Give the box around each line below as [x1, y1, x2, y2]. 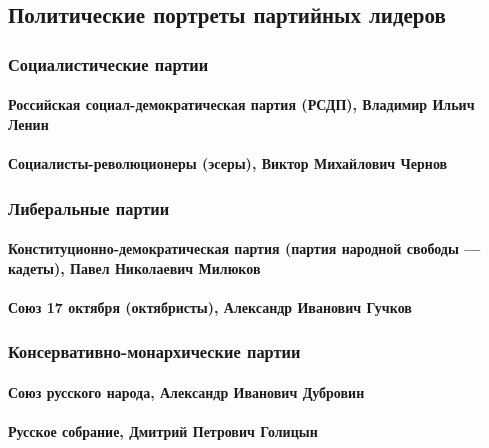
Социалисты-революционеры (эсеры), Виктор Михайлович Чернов [8, 153, 448, 173]
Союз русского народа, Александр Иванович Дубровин [8, 381, 365, 402]
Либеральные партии [8, 195, 170, 220]
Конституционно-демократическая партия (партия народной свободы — [8, 238, 481, 259]
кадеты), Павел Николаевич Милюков [8, 257, 261, 278]
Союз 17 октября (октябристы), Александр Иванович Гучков [8, 296, 412, 317]
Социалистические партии [8, 51, 209, 76]
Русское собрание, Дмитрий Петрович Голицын [8, 421, 318, 442]
